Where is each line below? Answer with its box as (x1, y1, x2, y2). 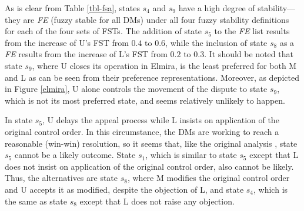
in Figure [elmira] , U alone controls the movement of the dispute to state (5, 83, 268, 95)
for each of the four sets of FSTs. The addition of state (5, 25, 202, 37)
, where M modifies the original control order (127, 172, 290, 184)
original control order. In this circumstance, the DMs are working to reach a (5, 125, 279, 137)
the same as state (5, 194, 67, 207)
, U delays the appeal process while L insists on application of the (42, 114, 279, 126)
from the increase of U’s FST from (5, 36, 129, 48)
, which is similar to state (145, 149, 237, 161)
